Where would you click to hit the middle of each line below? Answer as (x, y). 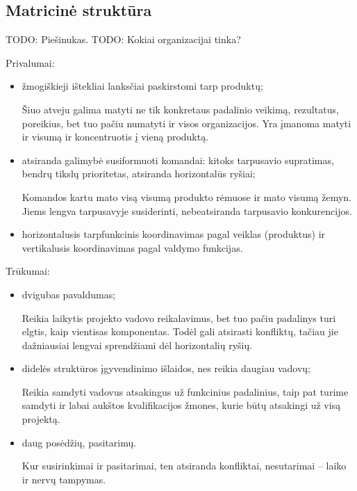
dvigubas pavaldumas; (69, 294)
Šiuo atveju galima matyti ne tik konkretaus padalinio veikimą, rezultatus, (180, 109)
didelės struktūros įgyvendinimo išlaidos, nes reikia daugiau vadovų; (166, 368)
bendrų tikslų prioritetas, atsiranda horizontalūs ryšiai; (139, 174)
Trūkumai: (28, 271)
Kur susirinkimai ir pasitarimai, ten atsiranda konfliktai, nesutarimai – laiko (184, 466)
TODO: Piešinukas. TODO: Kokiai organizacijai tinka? (123, 39)
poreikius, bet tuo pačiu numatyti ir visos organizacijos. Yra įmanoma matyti (186, 123)
